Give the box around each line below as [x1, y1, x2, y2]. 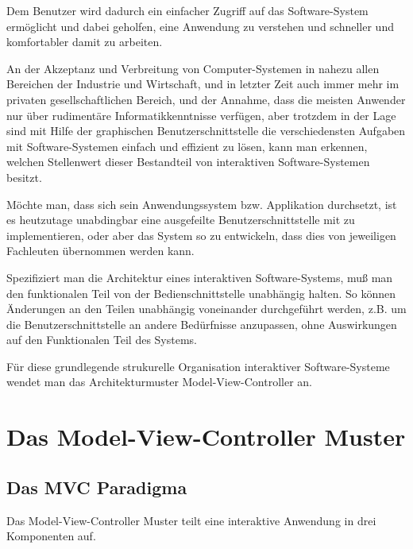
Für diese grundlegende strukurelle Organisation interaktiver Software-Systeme [6, 358, 390, 374]
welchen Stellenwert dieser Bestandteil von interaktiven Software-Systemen [6, 153, 370, 170]
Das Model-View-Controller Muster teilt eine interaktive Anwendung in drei [6, 512, 376, 528]
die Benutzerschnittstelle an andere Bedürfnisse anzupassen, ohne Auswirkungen [6, 315, 397, 332]
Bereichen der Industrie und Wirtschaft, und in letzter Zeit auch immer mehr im [6, 75, 399, 92]
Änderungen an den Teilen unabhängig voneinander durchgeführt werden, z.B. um [6, 300, 407, 317]
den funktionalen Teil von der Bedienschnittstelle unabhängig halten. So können [6, 284, 396, 301]
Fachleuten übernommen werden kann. [6, 242, 195, 259]
